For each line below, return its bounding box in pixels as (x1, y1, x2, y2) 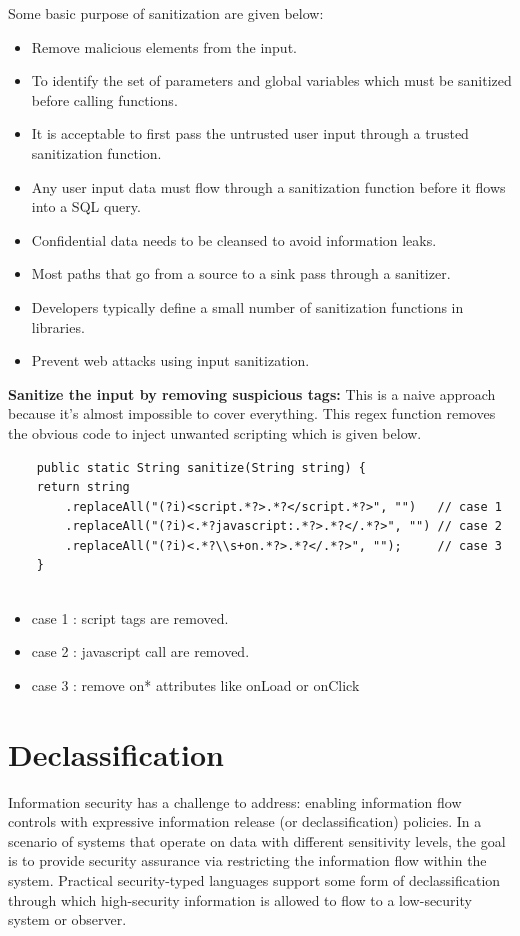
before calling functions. (31, 89, 178, 110)
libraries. (31, 316, 85, 337)
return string (36, 480, 130, 495)
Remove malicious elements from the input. (31, 36, 297, 57)
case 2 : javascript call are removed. (31, 641, 250, 662)
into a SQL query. (31, 196, 141, 217)
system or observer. (8, 909, 127, 930)
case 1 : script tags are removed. (31, 607, 229, 628)
